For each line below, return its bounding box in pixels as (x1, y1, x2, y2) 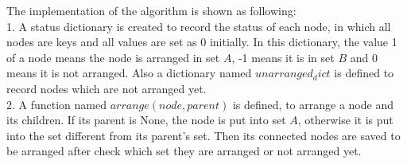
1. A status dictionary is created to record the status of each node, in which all (6, 18, 391, 34)
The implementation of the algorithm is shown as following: (6, 2, 297, 18)
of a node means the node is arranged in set (6, 49, 220, 65)
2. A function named (6, 96, 107, 112)
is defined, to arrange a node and (232, 96, 393, 112)
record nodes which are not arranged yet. (6, 80, 207, 96)
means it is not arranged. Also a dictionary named (6, 64, 252, 81)
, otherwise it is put (297, 111, 393, 128)
